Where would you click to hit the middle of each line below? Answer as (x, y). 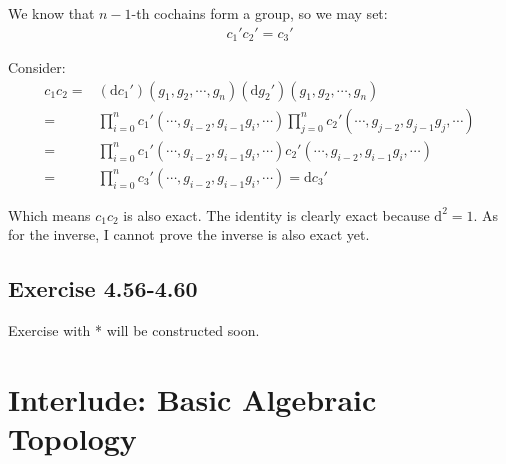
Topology (72, 438)
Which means (49, 214)
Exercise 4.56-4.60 (103, 288)
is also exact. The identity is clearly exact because (276, 214)
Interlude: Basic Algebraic (192, 398)
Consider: (37, 67)
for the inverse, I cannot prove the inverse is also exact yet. (189, 234)
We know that (51, 13)
